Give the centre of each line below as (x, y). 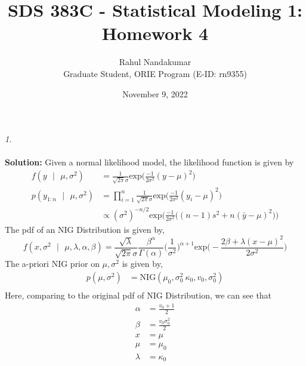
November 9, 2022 (155, 93)
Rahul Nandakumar (155, 62)
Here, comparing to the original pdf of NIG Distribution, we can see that (138, 295)
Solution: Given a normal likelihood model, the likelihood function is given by (149, 162)
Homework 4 (155, 33)
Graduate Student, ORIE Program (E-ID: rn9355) (155, 73)
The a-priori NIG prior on (52, 264)
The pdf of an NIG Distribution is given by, (85, 229)
